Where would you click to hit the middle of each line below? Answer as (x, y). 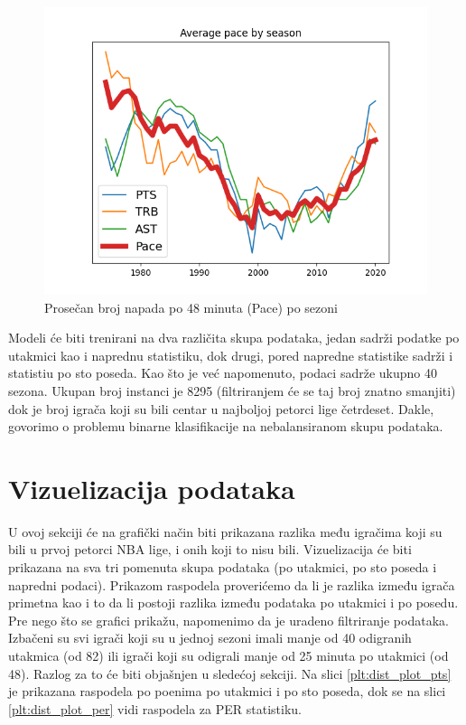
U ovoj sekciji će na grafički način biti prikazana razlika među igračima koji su (225, 531)
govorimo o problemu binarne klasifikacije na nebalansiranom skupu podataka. (226, 426)
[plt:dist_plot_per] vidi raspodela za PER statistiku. (155, 708)
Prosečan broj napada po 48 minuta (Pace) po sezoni (191, 307)
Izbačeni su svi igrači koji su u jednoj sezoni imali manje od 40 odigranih (210, 638)
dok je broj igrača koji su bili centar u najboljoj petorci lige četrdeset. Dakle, (221, 408)
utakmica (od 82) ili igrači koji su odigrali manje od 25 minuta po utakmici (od (228, 656)
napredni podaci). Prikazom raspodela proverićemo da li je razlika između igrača (232, 584)
